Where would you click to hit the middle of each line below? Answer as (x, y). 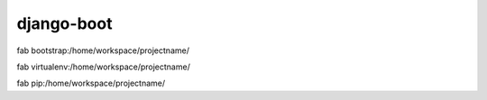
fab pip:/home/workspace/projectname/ (91, 83)
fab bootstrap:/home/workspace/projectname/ (103, 50)
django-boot (64, 23)
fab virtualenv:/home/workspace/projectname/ (104, 67)
